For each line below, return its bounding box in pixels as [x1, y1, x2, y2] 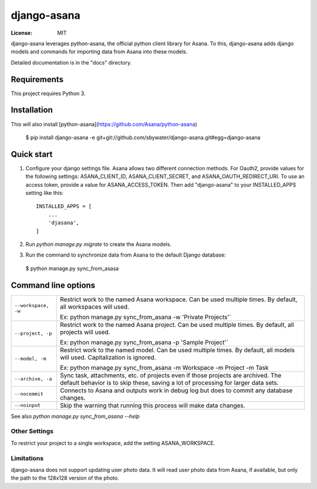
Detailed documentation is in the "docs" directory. [11, 59, 132, 66]
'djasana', [48, 220, 80, 226]
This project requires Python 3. [11, 90, 86, 97]
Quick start [11, 149, 53, 159]
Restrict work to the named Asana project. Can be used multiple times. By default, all [59, 321, 294, 329]
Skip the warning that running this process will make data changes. [59, 401, 246, 409]
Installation [11, 105, 53, 115]
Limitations [11, 454, 44, 462]
